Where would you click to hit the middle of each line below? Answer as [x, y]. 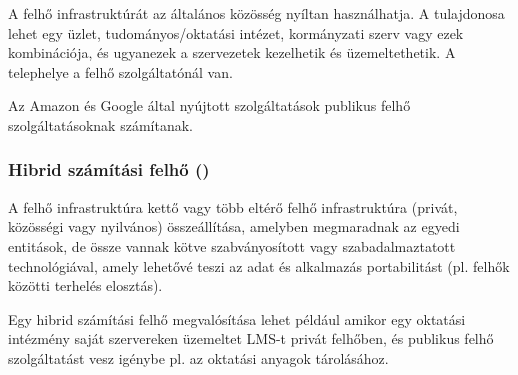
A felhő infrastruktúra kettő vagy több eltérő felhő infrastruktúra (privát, [233, 206]
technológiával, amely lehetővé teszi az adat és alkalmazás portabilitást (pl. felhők [259, 265]
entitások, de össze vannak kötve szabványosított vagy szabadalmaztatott [232, 245]
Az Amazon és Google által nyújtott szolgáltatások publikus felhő [209, 105]
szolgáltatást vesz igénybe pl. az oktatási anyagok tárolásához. [198, 357]
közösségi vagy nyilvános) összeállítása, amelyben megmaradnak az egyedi [234, 226]
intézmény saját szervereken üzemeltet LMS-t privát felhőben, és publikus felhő [251, 338]
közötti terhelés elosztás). [85, 285]
